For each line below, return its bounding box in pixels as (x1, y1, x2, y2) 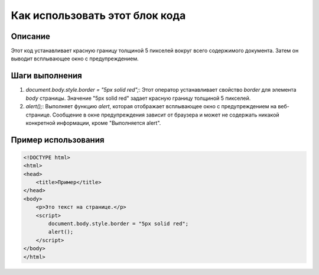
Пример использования (11, 135, 105, 145)
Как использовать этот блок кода (11, 9, 186, 22)
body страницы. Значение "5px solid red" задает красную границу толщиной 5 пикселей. (25, 95, 251, 102)
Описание (11, 31, 50, 41)
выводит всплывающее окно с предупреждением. (11, 55, 139, 62)
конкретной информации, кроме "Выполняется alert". (25, 119, 161, 127)
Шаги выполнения (11, 71, 82, 81)
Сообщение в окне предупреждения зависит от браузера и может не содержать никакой (52, 111, 280, 118)
